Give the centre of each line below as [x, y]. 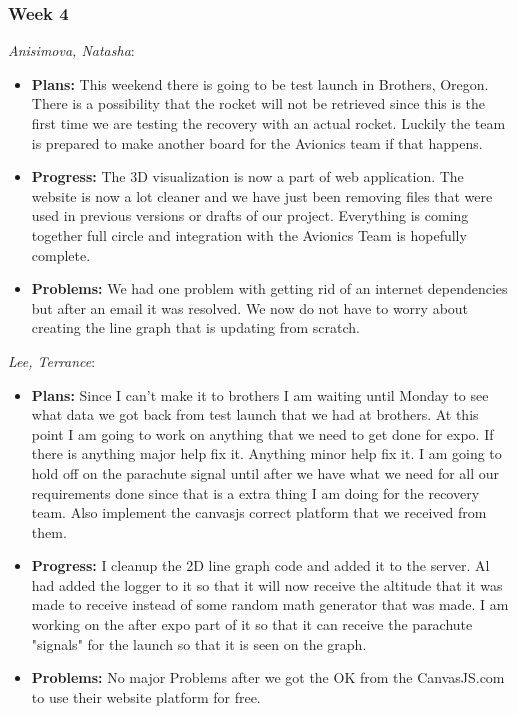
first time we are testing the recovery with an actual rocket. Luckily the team [268, 123]
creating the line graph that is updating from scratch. [195, 327]
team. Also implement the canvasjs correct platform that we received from [259, 512]
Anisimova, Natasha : [71, 50]
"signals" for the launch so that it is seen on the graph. [199, 643]
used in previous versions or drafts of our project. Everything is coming [250, 215]
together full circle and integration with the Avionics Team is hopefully [249, 234]
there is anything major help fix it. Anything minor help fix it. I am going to [266, 453]
